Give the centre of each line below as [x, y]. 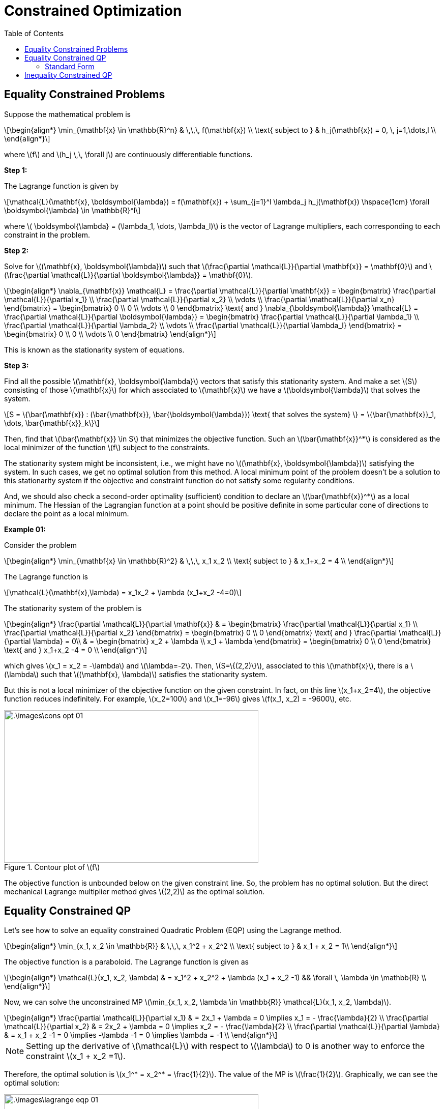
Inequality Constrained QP [68, 75]
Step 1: [16, 170]
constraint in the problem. [47, 235]
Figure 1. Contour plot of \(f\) [52, 867]
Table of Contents [34, 33]
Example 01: [25, 529]
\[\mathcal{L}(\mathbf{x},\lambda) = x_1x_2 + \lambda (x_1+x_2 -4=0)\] [123, 592]
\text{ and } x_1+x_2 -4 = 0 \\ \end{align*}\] [76, 650]
